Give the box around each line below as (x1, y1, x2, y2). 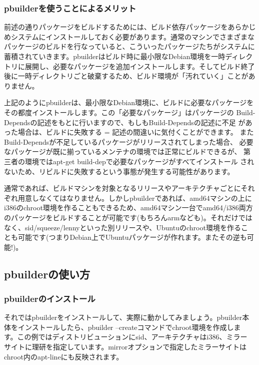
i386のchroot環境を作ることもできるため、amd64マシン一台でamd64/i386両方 (4, 202, 253, 213)
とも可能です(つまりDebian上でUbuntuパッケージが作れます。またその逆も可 (4, 232, 254, 242)
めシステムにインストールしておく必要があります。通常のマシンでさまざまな (4, 31, 255, 42)
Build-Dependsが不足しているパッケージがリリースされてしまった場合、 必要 (4, 136, 253, 147)
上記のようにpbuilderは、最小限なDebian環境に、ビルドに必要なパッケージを (4, 97, 254, 108)
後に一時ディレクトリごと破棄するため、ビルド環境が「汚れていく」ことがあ (4, 71, 255, 81)
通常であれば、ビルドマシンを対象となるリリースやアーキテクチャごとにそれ (4, 183, 255, 193)
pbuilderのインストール (4, 292, 95, 304)
